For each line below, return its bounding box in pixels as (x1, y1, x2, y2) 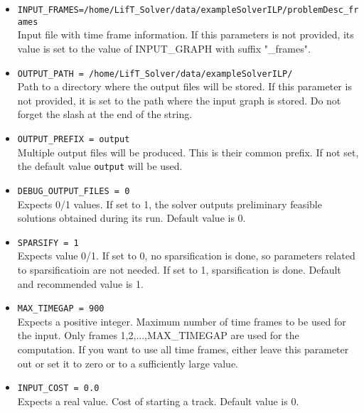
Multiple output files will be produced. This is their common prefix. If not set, (17, 144, 359, 159)
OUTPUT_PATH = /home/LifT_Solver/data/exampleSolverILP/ (17, 68, 293, 79)
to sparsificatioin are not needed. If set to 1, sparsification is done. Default (17, 262, 341, 277)
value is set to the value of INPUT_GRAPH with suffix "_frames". (17, 41, 311, 55)
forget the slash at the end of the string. (17, 107, 193, 122)
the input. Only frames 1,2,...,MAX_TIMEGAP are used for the (17, 328, 299, 343)
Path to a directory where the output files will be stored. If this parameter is (17, 79, 352, 94)
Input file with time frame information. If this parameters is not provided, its (17, 27, 354, 42)
